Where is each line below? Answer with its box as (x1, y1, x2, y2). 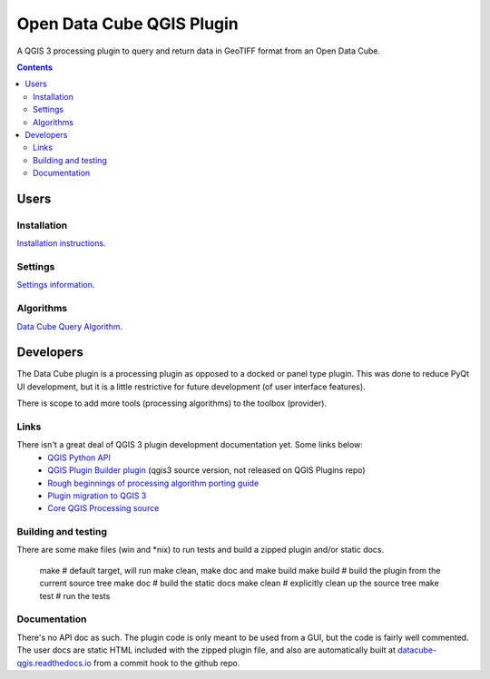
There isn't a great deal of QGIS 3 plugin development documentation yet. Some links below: (16, 439, 363, 450)
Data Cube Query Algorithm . (16, 320, 123, 331)
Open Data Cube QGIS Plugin (16, 14, 240, 34)
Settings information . (16, 280, 95, 290)
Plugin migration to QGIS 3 (47, 490, 147, 501)
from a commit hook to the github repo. (93, 657, 240, 668)
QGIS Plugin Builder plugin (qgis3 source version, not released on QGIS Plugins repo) (47, 465, 367, 476)
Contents (16, 62, 54, 73)
